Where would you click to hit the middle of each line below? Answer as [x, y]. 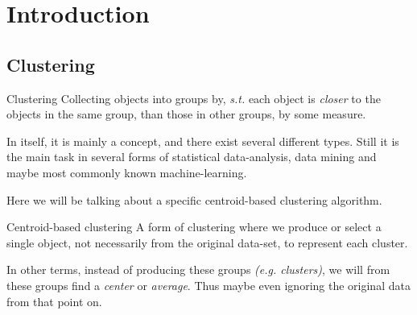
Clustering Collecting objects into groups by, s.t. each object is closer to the [194, 98]
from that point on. [54, 301]
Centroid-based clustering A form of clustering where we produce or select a [194, 227]
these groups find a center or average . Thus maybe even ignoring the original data [208, 285]
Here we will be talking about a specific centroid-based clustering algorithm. [194, 199]
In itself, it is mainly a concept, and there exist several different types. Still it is [203, 141]
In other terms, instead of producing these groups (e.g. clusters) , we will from [198, 269]
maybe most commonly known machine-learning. [127, 172]
